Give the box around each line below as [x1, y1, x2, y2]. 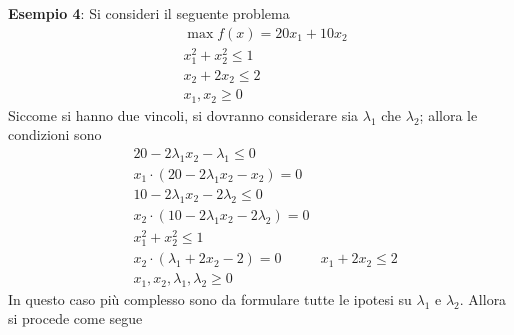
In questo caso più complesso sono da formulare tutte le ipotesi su [8, 288, 412, 309]
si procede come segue [8, 308, 143, 329]
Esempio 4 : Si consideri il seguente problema [8, 3, 290, 23]
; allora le [419, 104, 478, 125]
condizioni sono [8, 124, 102, 145]
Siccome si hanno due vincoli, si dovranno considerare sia [8, 104, 359, 125]
